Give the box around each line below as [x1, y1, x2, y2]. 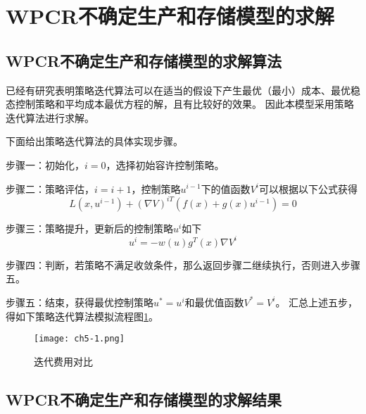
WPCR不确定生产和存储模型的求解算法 [6, 49, 282, 71]
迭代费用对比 [34, 353, 93, 368]
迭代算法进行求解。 [6, 110, 94, 125]
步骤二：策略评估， [6, 181, 94, 196]
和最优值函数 [184, 294, 244, 309]
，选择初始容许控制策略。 [106, 157, 225, 172]
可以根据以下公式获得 [258, 181, 358, 196]
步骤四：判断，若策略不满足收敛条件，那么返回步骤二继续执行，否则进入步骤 [6, 257, 360, 272]
